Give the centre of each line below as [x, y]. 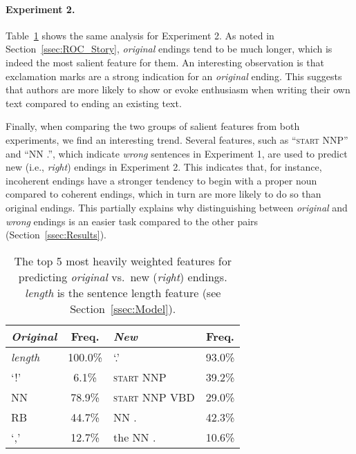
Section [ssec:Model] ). [123, 308]
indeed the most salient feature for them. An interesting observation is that [165, 62]
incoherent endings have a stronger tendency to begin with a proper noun [161, 180]
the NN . [135, 437]
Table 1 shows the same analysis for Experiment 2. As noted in [140, 35]
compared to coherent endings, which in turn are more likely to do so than [163, 194]
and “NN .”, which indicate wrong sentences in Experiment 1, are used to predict [177, 153]
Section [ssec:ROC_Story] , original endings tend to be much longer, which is [169, 49]
